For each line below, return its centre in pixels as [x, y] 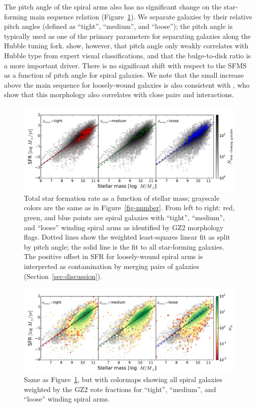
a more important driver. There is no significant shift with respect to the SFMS [126, 65]
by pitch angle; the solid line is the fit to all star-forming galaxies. [124, 246]
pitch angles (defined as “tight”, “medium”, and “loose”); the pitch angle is [118, 26]
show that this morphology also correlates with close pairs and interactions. [119, 94]
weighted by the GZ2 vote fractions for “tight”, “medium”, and [120, 389]
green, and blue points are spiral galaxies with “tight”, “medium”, [125, 217]
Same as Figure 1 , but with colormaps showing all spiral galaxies [123, 379]
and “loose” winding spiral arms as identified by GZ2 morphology [124, 227]
